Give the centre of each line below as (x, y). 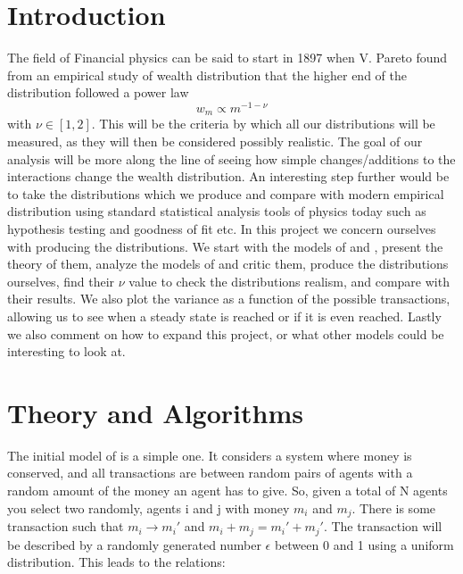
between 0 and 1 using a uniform (364, 544)
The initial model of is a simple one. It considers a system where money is (210, 455)
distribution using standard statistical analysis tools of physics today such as (217, 211)
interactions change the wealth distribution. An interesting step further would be (228, 176)
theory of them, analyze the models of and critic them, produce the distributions (228, 264)
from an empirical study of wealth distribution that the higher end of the (207, 75)
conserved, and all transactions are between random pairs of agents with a (210, 473)
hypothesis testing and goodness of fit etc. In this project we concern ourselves (222, 229)
